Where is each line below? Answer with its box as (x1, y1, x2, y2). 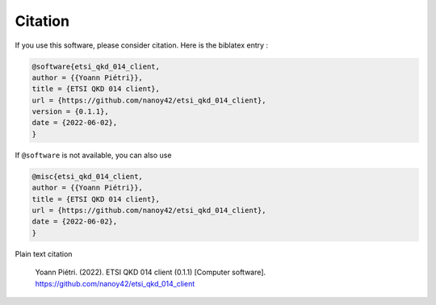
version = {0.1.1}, (31, 107, 109, 116)
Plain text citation (15, 249, 73, 258)
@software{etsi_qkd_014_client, (31, 61, 161, 71)
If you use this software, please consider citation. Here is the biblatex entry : (15, 40, 269, 50)
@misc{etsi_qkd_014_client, (31, 172, 143, 181)
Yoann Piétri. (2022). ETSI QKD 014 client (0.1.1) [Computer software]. (35, 267, 266, 278)
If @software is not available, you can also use (15, 150, 172, 160)
